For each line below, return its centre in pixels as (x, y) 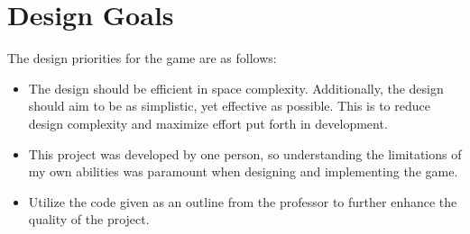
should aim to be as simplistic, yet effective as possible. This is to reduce (229, 106)
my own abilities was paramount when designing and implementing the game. (243, 171)
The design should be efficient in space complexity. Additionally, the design (236, 88)
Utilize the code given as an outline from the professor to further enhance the (243, 201)
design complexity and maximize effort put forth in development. (208, 123)
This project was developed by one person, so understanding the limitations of (245, 153)
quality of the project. (89, 219)
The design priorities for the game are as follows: (142, 58)
